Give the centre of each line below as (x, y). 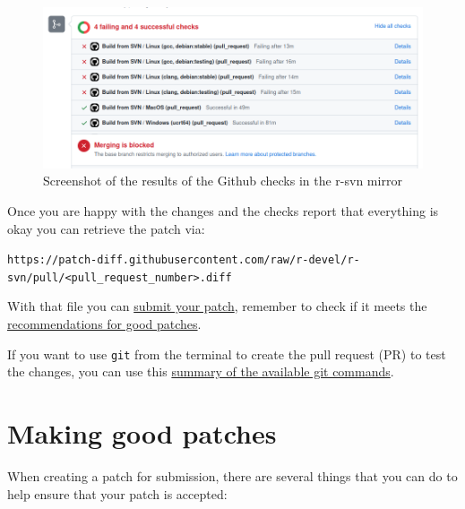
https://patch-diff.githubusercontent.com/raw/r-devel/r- (184, 260)
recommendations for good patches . (104, 324)
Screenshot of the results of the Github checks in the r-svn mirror (223, 181)
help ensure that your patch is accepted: (117, 493)
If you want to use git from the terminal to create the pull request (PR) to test (227, 354)
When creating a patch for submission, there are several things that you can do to (232, 475)
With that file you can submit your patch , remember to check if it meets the (217, 306)
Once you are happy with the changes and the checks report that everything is (223, 210)
